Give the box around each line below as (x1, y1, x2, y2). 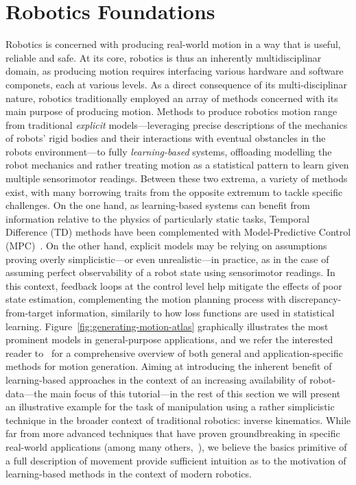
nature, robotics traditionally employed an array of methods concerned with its (5, 90, 338, 105)
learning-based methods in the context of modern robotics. (5, 467, 252, 481)
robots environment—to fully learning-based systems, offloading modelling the (5, 144, 332, 158)
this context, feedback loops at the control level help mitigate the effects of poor (5, 278, 342, 293)
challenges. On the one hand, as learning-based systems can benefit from (5, 198, 310, 212)
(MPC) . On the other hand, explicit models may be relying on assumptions (5, 238, 327, 253)
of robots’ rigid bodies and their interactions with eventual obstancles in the (5, 131, 326, 145)
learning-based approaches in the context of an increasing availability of (5, 372, 307, 386)
